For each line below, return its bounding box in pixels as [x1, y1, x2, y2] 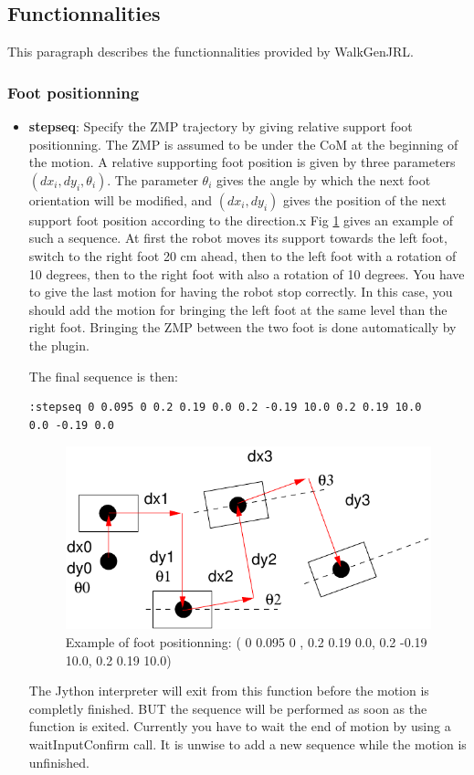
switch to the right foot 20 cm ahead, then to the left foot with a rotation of [28, 246, 457, 265]
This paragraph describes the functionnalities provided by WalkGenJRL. [7, 42, 414, 61]
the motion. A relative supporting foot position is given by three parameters [28, 152, 456, 172]
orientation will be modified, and [28, 190, 213, 209]
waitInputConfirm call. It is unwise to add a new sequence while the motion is [28, 734, 467, 753]
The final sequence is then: [28, 366, 178, 385]
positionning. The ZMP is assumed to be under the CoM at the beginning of [28, 134, 458, 153]
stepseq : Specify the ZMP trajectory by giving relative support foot [28, 117, 413, 136]
